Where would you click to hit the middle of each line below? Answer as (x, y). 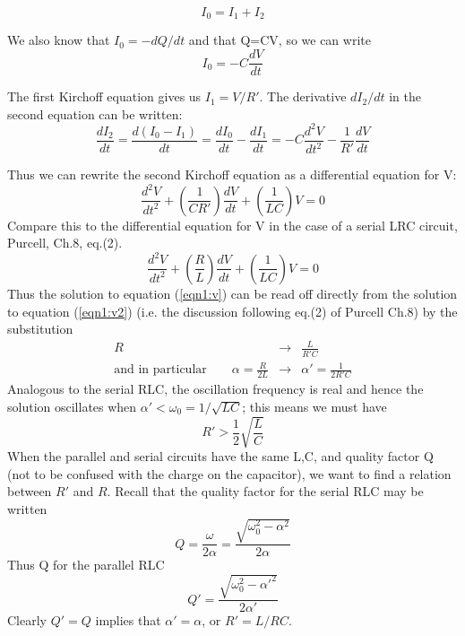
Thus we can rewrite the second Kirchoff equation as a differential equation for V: (232, 174)
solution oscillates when (72, 407)
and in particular (160, 370)
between (30, 491)
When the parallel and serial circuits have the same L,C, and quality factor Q (220, 456)
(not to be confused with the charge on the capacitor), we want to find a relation (229, 473)
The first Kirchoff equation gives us (104, 96)
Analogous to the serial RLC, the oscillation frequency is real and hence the (215, 389)
